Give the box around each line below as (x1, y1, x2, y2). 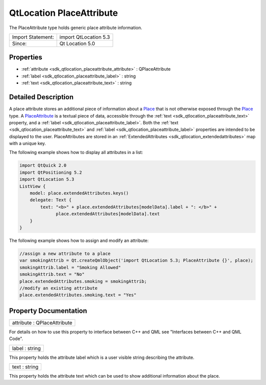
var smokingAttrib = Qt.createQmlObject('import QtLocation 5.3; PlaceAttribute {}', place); (19, 258, 254, 264)
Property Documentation (9, 307, 87, 315)
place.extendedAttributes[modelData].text (56, 211, 160, 217)
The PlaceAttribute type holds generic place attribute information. (9, 25, 142, 31)
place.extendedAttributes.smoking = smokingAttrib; (19, 278, 147, 284)
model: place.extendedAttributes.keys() (30, 191, 129, 196)
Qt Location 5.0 (59, 40, 96, 47)
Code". (9, 336, 23, 342)
